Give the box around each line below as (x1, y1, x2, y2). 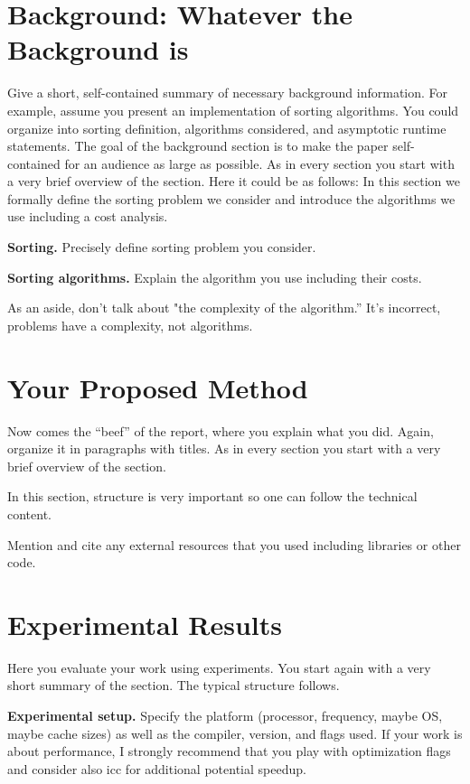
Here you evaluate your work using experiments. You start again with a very (7, 658, 431, 677)
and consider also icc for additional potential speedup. (7, 759, 306, 778)
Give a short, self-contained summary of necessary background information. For (7, 83, 448, 102)
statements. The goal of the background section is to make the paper (7, 136, 389, 155)
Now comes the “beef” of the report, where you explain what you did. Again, (7, 421, 434, 440)
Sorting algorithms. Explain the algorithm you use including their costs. (7, 267, 422, 286)
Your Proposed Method (7, 369, 308, 406)
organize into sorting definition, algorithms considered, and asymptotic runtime (7, 118, 446, 137)
